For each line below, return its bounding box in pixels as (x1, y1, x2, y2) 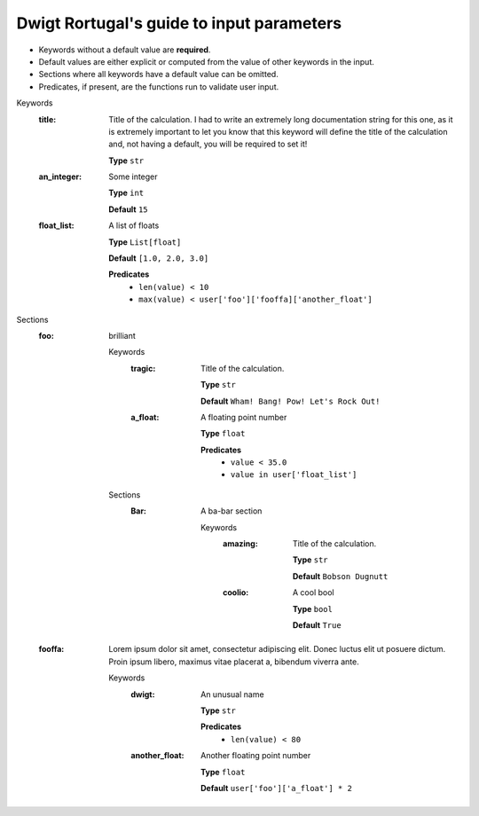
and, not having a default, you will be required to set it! (108, 138, 308, 150)
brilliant (108, 330, 137, 341)
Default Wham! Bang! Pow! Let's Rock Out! (200, 396, 381, 406)
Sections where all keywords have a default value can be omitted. (38, 69, 279, 80)
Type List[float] (108, 236, 182, 247)
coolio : (223, 587, 249, 598)
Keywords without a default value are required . (38, 44, 211, 55)
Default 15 (108, 204, 148, 215)
